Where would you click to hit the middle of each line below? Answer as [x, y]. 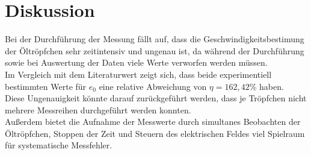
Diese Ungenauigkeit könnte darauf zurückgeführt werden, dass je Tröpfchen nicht [156, 98]
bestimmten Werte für [46, 86]
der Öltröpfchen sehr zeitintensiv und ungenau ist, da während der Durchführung [155, 50]
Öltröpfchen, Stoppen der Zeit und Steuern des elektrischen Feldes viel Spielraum [155, 133]
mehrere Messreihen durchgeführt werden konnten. [98, 109]
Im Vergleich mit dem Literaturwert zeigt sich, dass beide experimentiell [138, 74]
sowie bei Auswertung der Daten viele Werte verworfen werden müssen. [136, 62]
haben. [272, 86]
